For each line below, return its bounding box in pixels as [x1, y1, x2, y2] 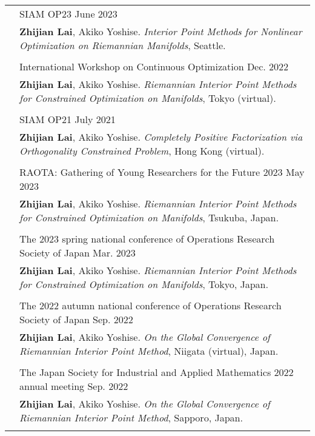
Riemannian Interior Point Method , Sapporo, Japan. [19, 411, 243, 424]
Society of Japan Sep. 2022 [19, 312, 133, 326]
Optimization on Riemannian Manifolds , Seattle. [19, 38, 226, 52]
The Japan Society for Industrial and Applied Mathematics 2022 [19, 365, 294, 379]
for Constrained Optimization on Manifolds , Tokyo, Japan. [19, 277, 268, 291]
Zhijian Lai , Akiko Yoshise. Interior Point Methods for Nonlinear [19, 24, 302, 38]
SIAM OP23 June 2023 [19, 7, 118, 21]
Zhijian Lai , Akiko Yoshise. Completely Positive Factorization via [19, 130, 303, 144]
